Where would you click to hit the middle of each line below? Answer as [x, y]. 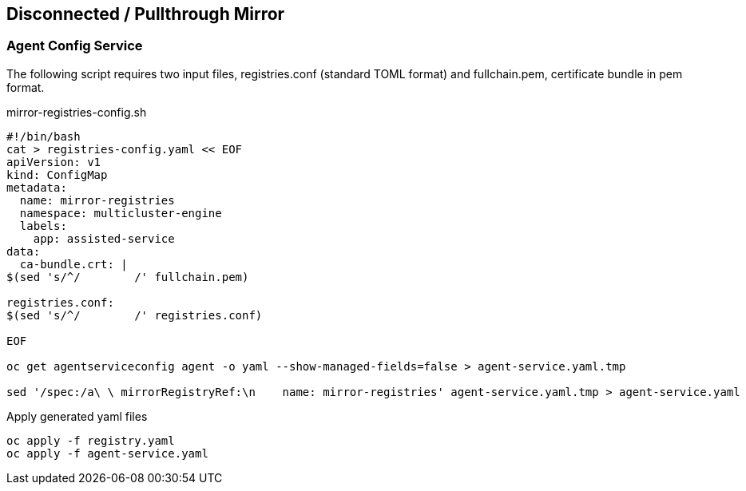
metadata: [37, 187]
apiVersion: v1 [54, 162]
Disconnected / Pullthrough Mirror [146, 14]
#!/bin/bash [44, 136]
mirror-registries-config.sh [77, 112]
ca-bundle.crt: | [73, 264]
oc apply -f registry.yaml [91, 440]
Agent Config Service [75, 46]
